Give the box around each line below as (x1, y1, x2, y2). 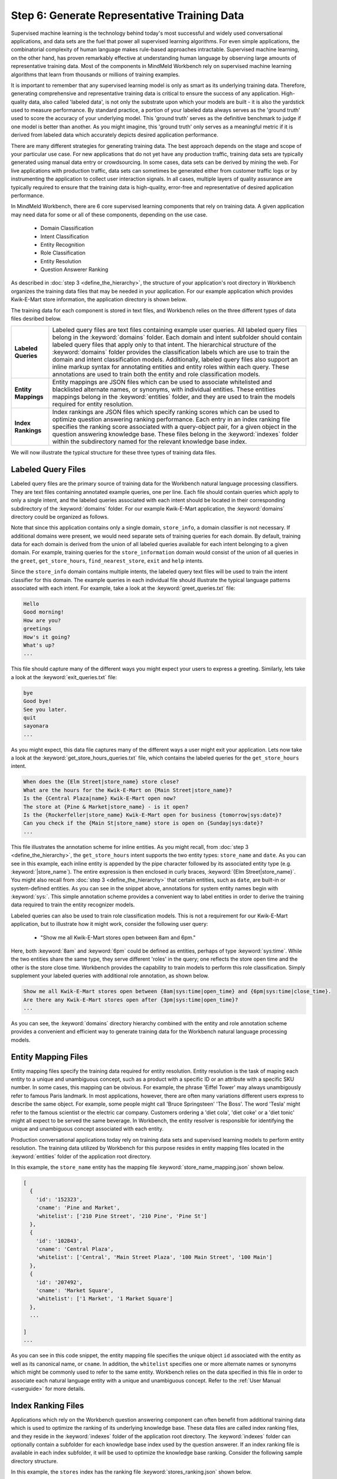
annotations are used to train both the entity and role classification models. (52, 370, 261, 379)
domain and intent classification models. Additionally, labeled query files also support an (52, 356, 298, 364)
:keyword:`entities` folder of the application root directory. (11, 1152, 152, 1160)
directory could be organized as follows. (11, 513, 109, 520)
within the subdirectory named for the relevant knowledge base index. (52, 438, 247, 446)
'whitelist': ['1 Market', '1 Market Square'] (35, 1296, 174, 1302)
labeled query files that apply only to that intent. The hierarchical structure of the (52, 341, 277, 349)
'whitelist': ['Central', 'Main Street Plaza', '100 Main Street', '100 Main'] (35, 1254, 273, 1261)
